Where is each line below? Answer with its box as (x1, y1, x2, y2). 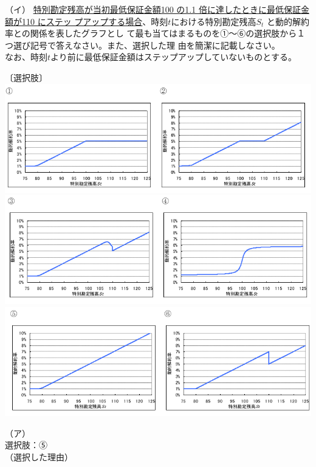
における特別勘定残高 (171, 15, 256, 27)
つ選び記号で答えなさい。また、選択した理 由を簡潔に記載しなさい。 (5, 38, 280, 51)
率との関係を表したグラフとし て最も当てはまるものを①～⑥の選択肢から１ (5, 27, 306, 40)
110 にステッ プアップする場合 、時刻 (21, 15, 168, 27)
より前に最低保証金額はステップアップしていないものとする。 (50, 50, 297, 63)
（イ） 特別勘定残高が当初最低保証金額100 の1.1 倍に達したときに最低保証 (5, 3, 301, 15)
